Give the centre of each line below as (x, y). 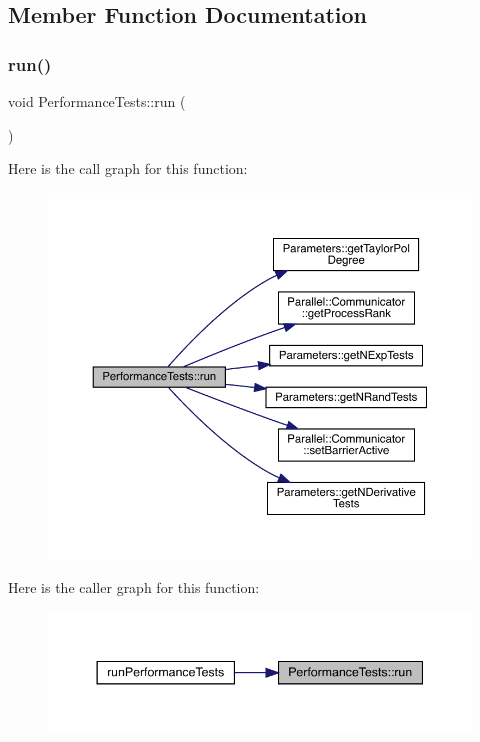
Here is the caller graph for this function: (134, 587)
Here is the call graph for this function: (128, 168)
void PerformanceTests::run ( (97, 101)
